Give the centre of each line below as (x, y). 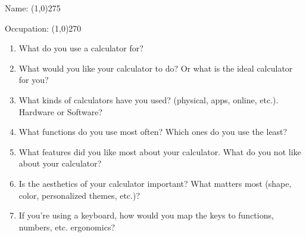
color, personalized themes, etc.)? (79, 195)
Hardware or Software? (60, 111)
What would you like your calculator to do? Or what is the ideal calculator (156, 68)
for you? (34, 80)
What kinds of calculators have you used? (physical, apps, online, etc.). (149, 99)
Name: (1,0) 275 (33, 8)
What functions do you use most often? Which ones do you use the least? (153, 132)
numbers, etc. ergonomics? (67, 227)
